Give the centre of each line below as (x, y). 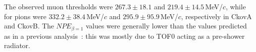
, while (236, 6)
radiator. (17, 45)
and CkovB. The (29, 26)
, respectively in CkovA (216, 16)
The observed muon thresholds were (58, 6)
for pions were (25, 16)
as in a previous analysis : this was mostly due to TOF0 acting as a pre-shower (124, 36)
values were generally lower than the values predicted (166, 26)
